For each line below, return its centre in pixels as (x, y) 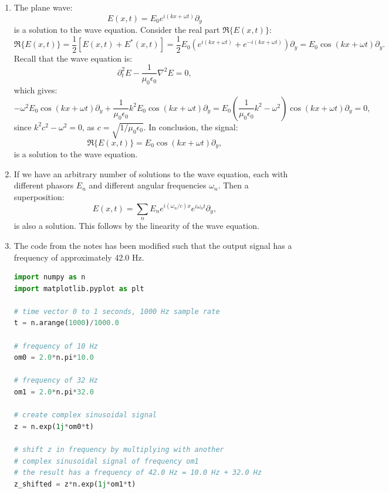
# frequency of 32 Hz (56, 381)
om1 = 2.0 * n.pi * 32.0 (54, 392)
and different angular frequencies (148, 185)
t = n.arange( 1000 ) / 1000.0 (66, 323)
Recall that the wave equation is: (73, 58)
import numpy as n (50, 277)
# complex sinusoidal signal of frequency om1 (106, 461)
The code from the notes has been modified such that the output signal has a (153, 245)
